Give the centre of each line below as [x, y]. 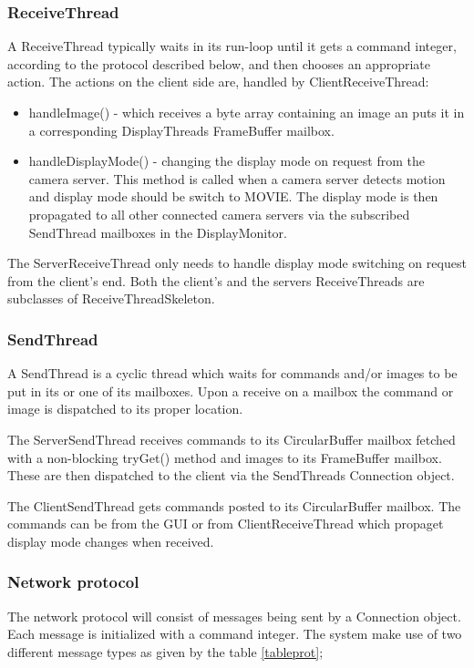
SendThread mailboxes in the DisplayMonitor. [158, 232]
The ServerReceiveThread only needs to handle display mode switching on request [237, 263]
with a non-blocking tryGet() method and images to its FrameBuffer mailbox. [225, 457]
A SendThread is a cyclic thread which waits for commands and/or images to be [232, 373]
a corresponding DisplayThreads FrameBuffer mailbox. [181, 130]
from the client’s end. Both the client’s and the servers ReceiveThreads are [216, 280]
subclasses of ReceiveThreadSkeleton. [111, 298]
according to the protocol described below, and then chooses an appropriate [219, 63]
